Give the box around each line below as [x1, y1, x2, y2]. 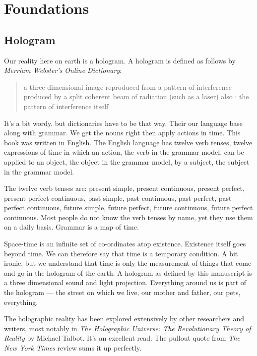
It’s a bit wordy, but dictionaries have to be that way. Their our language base [4, 118, 243, 128]
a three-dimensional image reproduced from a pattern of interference [23, 81, 232, 92]
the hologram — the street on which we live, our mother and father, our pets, [4, 287, 241, 297]
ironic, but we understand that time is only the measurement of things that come [4, 258, 252, 268]
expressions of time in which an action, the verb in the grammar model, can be [4, 147, 244, 157]
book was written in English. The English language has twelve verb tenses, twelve [4, 137, 253, 147]
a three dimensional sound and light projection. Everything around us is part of [4, 277, 247, 288]
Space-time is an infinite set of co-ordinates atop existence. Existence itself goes [4, 238, 246, 249]
